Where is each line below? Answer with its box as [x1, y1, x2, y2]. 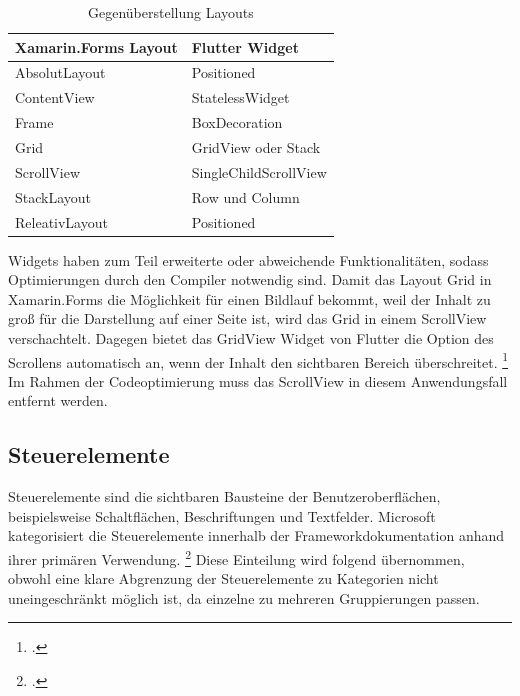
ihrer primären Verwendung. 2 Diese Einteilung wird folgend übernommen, [8, 545, 465, 569]
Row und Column [191, 186, 300, 207]
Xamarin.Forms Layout [15, 36, 178, 57]
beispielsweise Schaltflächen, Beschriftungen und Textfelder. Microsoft [8, 505, 436, 526]
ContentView [15, 87, 95, 108]
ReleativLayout [15, 211, 108, 232]
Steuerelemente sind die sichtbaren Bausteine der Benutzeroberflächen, [8, 486, 441, 507]
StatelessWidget [191, 87, 290, 108]
